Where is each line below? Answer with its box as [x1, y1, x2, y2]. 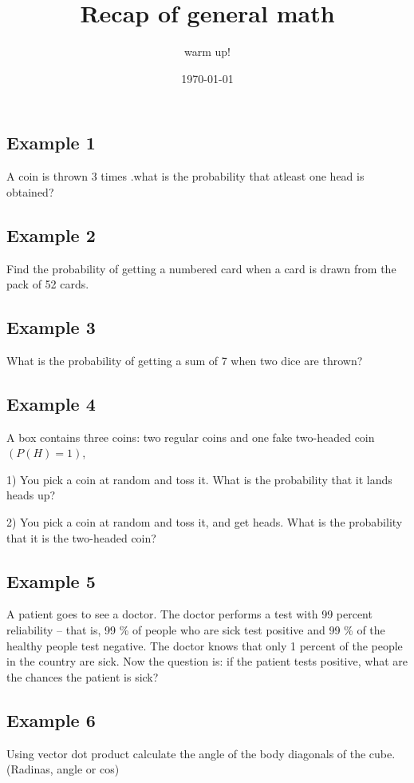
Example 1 [6, 130, 96, 155]
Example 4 [6, 391, 96, 415]
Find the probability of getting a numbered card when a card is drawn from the [6, 260, 396, 276]
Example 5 [6, 568, 96, 593]
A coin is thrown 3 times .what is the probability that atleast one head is [6, 168, 365, 185]
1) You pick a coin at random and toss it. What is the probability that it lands [6, 471, 392, 487]
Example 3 [6, 315, 96, 340]
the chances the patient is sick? [6, 668, 159, 685]
